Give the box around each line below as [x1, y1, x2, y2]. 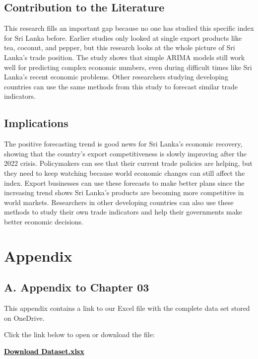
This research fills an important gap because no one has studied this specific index [4, 23, 254, 33]
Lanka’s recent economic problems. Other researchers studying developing [4, 72, 228, 82]
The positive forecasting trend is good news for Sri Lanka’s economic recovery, [4, 139, 243, 149]
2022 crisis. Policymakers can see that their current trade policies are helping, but [4, 158, 253, 168]
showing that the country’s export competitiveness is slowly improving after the [4, 148, 247, 158]
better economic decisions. [4, 216, 84, 226]
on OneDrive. [4, 312, 45, 323]
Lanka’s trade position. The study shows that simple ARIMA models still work [4, 52, 245, 62]
